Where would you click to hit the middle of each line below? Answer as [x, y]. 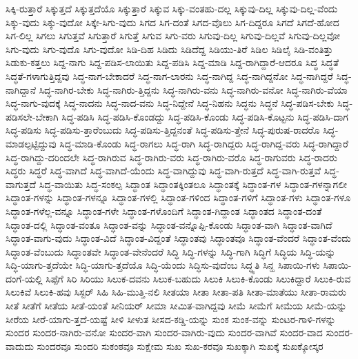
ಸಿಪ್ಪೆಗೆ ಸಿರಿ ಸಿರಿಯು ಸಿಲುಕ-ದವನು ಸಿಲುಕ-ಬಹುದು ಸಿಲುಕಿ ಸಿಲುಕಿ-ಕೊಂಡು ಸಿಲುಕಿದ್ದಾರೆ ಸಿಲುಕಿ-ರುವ [198, 278]
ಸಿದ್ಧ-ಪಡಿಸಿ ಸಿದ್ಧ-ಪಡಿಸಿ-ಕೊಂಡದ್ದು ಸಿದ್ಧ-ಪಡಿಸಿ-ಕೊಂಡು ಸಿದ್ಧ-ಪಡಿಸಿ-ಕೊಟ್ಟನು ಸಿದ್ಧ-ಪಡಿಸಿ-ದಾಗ [205, 116]
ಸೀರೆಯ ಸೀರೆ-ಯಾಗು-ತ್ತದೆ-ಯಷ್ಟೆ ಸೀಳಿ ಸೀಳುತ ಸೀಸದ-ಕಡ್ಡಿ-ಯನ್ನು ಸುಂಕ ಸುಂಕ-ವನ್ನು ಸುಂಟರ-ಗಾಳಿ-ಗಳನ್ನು [171, 319]
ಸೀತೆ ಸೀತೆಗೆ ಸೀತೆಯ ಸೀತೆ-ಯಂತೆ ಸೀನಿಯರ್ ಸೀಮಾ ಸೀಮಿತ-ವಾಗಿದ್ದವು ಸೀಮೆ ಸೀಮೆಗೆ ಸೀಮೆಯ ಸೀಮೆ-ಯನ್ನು [176, 306]
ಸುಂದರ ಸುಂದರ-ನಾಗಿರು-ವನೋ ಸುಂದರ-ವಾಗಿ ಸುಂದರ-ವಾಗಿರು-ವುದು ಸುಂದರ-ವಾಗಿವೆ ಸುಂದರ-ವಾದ [164, 332]
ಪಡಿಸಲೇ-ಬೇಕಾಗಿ [32, 116]
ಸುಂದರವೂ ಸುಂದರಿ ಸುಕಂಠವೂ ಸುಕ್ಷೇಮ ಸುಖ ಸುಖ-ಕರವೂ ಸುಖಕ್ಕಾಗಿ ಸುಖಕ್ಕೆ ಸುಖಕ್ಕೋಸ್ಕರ [180, 346]
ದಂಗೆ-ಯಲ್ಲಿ [24, 278]
